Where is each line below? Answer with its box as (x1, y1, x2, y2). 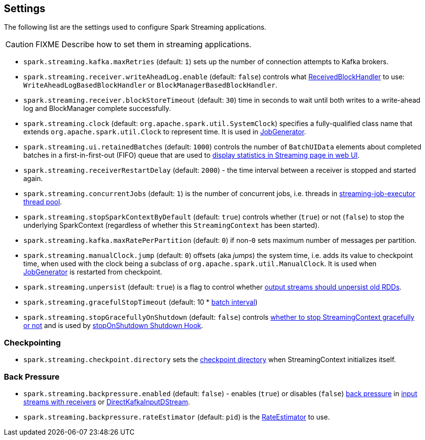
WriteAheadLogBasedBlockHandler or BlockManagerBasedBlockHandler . (23, 81, 277, 90)
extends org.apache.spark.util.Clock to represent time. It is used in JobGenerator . (23, 128, 306, 136)
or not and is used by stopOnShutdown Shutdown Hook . (23, 321, 204, 330)
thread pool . (23, 198, 62, 206)
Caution (5, 39, 34, 50)
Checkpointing (4, 337, 61, 348)
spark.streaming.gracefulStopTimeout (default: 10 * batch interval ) (23, 298, 258, 307)
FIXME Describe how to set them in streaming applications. (35, 39, 252, 50)
